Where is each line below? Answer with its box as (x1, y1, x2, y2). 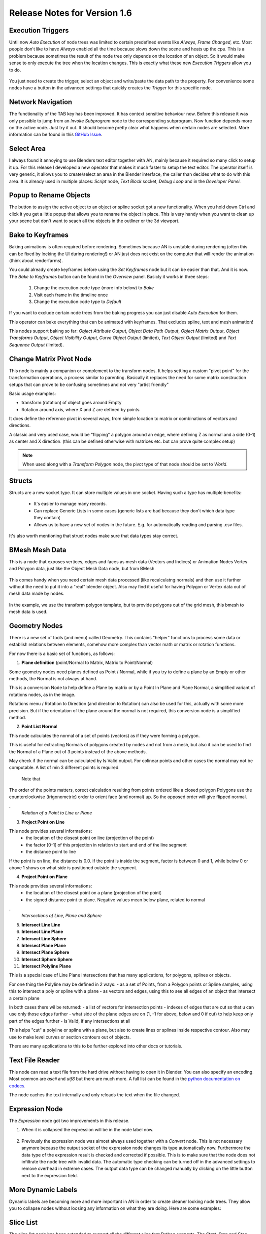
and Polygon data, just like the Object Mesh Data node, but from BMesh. (9, 566, 156, 572)
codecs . (9, 1082, 26, 1088)
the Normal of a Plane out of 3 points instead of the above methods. (9, 748, 147, 755)
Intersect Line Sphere (21, 935, 66, 941)
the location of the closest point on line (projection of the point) (26, 835, 154, 841)
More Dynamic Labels (9, 1185, 77, 1194)
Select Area (9, 145, 46, 153)
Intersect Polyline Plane (21, 963, 71, 969)
